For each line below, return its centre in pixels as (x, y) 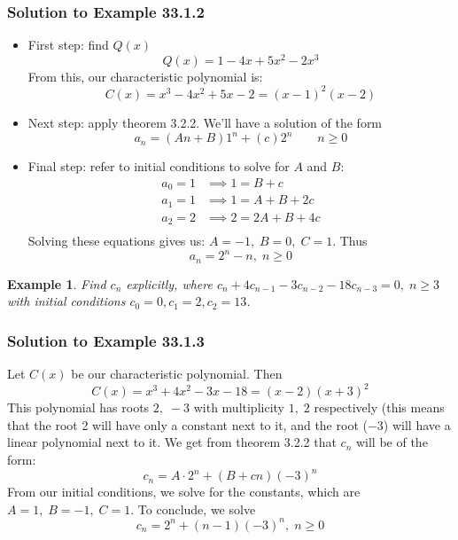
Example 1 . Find (57, 283)
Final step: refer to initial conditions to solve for (159, 166)
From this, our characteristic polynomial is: (145, 76)
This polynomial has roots (78, 407)
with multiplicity (239, 407)
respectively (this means (379, 407)
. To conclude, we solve (193, 509)
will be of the (392, 442)
